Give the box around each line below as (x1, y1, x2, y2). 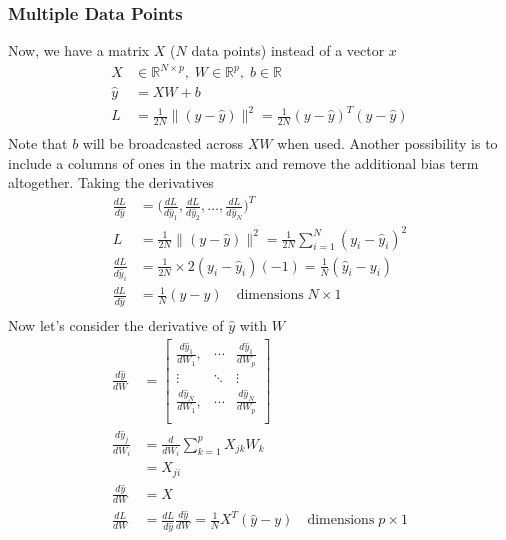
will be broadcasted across (82, 132, 243, 153)
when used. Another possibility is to (277, 132, 498, 153)
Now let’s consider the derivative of (8, 314, 224, 335)
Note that (8, 132, 68, 153)
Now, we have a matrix (8, 40, 150, 61)
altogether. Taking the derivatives (8, 172, 214, 193)
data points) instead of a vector (191, 40, 385, 61)
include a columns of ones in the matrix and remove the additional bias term (8, 152, 479, 173)
